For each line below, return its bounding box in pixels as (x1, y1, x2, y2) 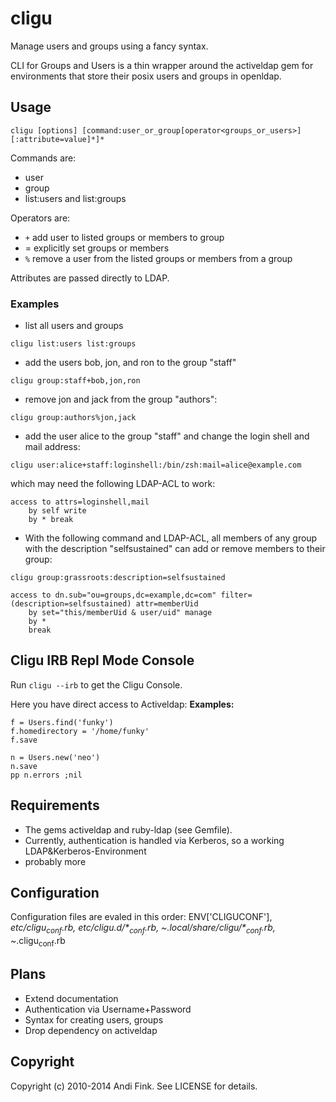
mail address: (24, 441, 81, 453)
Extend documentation (24, 992, 119, 1004)
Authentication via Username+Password (24, 1003, 192, 1015)
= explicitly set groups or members (24, 242, 170, 254)
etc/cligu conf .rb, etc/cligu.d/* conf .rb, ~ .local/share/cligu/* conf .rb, (10, 922, 276, 936)
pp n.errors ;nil (10, 770, 83, 780)
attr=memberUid (135, 599, 199, 609)
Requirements (10, 797, 100, 814)
